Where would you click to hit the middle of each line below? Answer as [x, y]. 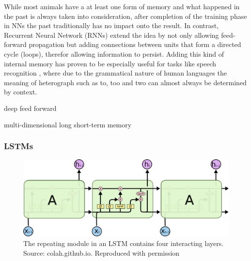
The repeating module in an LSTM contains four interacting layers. [124, 243]
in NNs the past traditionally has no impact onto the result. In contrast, [111, 25]
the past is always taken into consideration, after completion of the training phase [125, 16]
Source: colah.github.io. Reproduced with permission [102, 253]
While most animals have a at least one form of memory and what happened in [122, 6]
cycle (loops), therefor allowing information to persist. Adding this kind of [114, 54]
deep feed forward [30, 108]
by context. [21, 92]
